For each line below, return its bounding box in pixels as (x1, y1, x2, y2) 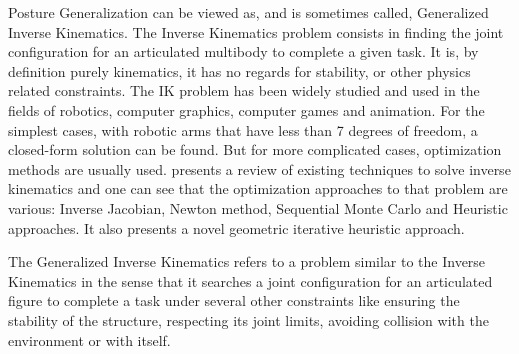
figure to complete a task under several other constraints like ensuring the (8, 290, 460, 311)
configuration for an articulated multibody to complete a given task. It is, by (8, 41, 479, 62)
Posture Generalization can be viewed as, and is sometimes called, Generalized (8, 2, 489, 22)
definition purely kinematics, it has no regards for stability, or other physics (8, 60, 471, 81)
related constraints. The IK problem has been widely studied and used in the (8, 80, 480, 101)
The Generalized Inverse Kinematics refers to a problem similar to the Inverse (8, 251, 486, 272)
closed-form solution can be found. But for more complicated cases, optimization (8, 139, 502, 160)
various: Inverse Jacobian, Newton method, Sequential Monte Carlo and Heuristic (8, 197, 508, 218)
